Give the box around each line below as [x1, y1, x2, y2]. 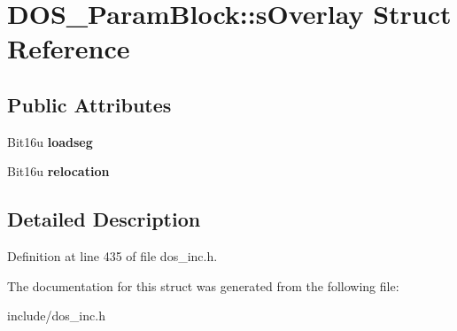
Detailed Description [7, 205, 201, 233]
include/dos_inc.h [7, 306, 105, 325]
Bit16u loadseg [7, 132, 93, 150]
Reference [7, 30, 130, 66]
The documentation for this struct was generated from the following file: [7, 276, 399, 295]
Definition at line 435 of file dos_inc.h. [7, 247, 218, 266]
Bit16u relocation [7, 162, 110, 181]
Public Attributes [7, 90, 172, 118]
